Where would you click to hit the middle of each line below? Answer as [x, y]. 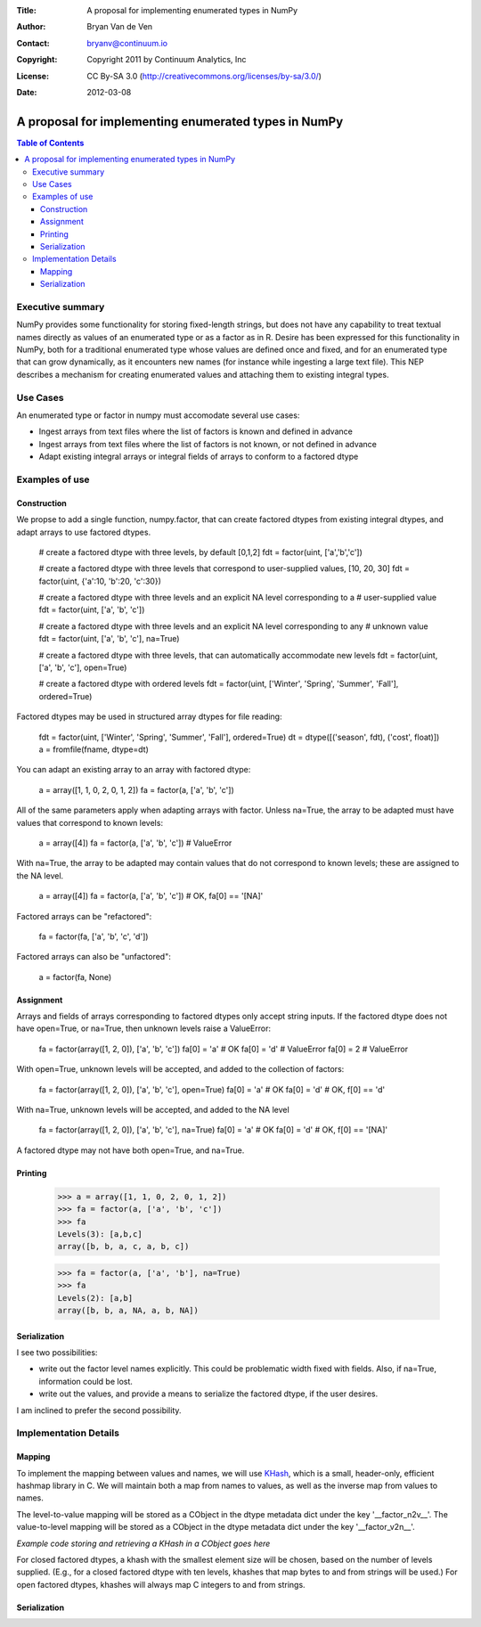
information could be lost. [86, 1381]
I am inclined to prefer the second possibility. [99, 1410]
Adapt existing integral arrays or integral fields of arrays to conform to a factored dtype [199, 457]
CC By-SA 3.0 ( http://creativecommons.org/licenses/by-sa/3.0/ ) [204, 76]
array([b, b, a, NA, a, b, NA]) [128, 1311]
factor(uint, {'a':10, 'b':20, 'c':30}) [100, 581]
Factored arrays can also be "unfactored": [94, 957]
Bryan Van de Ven [120, 27]
